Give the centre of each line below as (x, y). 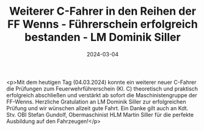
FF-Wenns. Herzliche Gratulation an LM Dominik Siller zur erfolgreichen (96, 102)
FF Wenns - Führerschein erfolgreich (103, 24)
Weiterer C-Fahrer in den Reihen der (103, 11)
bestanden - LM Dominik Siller (103, 37)
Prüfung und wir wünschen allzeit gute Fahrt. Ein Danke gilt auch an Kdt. (97, 108)
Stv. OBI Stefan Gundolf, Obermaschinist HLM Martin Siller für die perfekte (100, 114)
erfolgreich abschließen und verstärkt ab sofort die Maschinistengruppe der (102, 95)
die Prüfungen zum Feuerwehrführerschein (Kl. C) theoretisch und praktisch (102, 88)
